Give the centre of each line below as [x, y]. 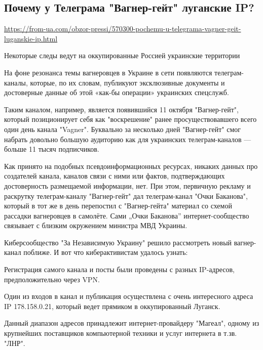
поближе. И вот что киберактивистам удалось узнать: [106, 252]
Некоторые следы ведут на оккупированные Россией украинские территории [122, 55]
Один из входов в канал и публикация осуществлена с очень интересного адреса [129, 296]
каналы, [16, 82]
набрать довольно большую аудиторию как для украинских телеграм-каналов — [128, 139]
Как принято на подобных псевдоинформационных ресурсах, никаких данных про [131, 166]
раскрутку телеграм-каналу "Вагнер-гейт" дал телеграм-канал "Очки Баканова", [126, 195]
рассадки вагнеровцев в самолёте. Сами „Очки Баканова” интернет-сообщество [127, 215]
